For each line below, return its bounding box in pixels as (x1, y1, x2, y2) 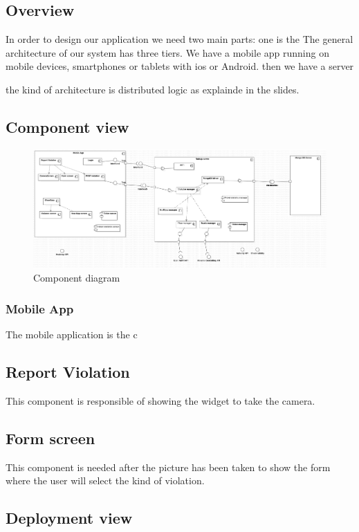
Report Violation (6, 361, 130, 383)
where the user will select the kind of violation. (6, 473, 205, 488)
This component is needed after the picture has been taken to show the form (6, 459, 331, 474)
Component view (6, 116, 129, 137)
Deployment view (6, 507, 133, 529)
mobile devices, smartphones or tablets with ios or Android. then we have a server (6, 59, 354, 73)
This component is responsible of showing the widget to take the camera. (6, 393, 315, 407)
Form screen (6, 427, 95, 448)
